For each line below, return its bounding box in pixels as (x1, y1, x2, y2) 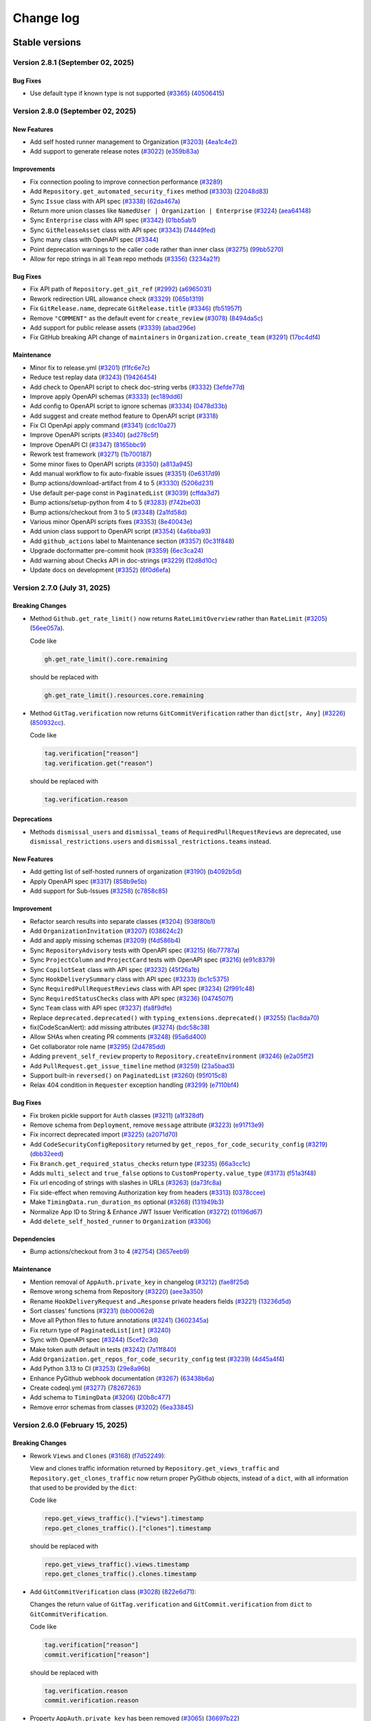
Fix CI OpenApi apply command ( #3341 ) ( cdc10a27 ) (30, 421, 177, 430)
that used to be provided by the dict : (30, 1484, 137, 1492)
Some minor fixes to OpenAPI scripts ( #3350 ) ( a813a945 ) (30, 460, 193, 468)
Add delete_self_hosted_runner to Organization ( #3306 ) (30, 1217, 212, 1225)
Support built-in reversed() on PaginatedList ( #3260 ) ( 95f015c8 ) (30, 1071, 227, 1079)
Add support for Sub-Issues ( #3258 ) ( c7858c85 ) (30, 887, 168, 895)
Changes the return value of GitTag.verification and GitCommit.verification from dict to (30, 1601, 312, 1609)
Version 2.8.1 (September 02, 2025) (12, 57, 135, 67)
